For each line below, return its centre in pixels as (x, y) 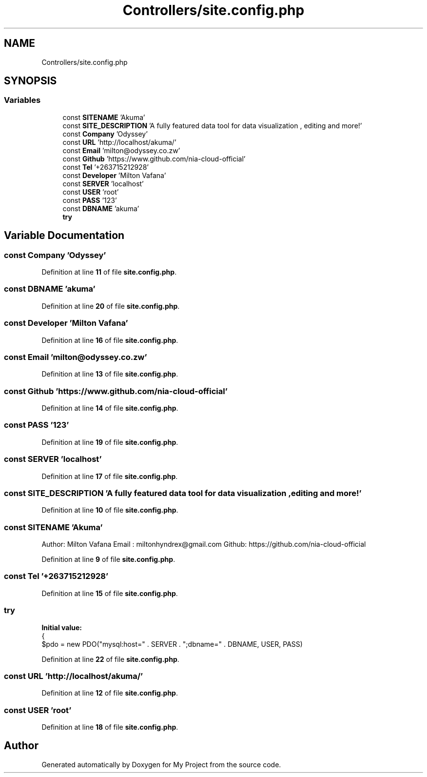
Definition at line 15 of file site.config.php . (110, 593)
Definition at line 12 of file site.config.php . (110, 693)
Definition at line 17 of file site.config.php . (110, 476)
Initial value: (62, 627)
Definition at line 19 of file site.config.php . (110, 442)
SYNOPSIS (30, 81)
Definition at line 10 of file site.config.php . (110, 510)
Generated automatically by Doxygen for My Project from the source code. (161, 764)
